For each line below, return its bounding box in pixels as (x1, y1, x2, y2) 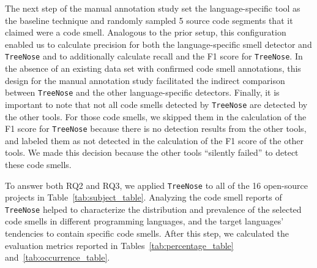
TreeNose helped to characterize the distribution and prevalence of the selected (5, 202, 302, 215)
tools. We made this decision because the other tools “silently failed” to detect (5, 146, 299, 159)
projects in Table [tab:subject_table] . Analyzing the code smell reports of (5, 191, 282, 204)
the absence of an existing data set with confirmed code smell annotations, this (5, 62, 301, 75)
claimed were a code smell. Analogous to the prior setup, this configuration (5, 26, 286, 39)
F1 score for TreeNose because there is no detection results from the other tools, (5, 122, 307, 135)
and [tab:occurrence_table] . (5, 251, 110, 264)
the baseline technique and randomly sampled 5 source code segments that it (5, 13, 293, 26)
